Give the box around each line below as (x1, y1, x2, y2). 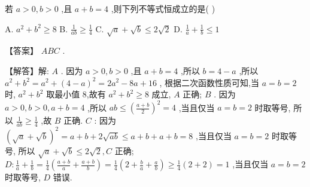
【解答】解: (5, 64, 49, 76)
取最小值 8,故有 (46, 88, 106, 100)
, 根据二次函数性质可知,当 (159, 76, 259, 88)
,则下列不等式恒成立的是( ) (111, 2, 215, 14)
